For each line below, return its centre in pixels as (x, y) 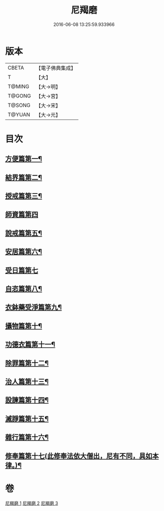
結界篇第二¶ (24, 177)
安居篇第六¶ (24, 252)
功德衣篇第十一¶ (30, 345)
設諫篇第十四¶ (27, 400)
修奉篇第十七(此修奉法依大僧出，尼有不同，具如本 (82, 456)
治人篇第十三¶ (27, 381)
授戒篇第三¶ (24, 196)
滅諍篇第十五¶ (27, 419)
